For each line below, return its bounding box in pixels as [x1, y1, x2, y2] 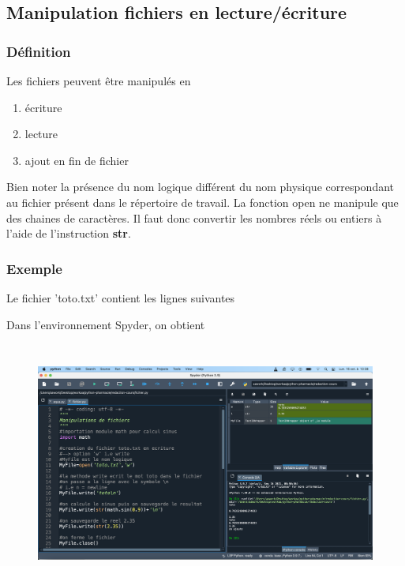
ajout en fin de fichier [24, 152, 129, 168]
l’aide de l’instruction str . [6, 225, 131, 242]
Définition [6, 41, 71, 61]
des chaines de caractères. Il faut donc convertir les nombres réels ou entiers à [6, 209, 382, 226]
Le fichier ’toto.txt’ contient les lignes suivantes [6, 289, 235, 305]
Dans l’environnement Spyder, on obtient [6, 316, 205, 332]
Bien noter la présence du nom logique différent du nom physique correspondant [6, 178, 395, 195]
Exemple [6, 258, 62, 278]
